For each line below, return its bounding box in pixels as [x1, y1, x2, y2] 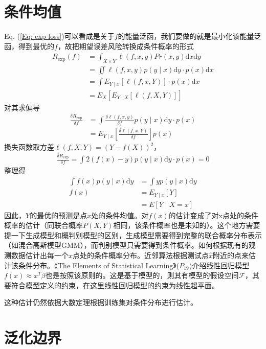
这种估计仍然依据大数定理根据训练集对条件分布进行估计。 [4, 297, 197, 308]
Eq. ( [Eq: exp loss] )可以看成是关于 [4, 31, 115, 41]
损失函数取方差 [4, 142, 54, 152]
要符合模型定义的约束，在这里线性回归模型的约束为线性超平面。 [4, 280, 219, 290]
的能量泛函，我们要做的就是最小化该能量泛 [118, 31, 261, 41]
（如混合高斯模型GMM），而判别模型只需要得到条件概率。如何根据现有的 [4, 240, 249, 250]
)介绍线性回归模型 [189, 260, 250, 270]
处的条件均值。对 [91, 210, 149, 220]
